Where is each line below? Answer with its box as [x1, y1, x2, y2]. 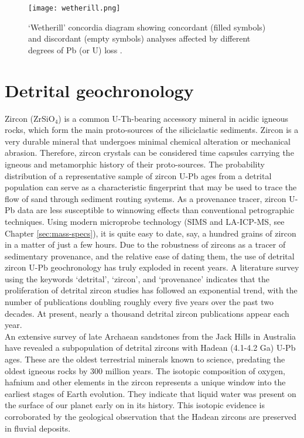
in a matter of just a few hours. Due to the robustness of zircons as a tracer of [5, 238, 286, 251]
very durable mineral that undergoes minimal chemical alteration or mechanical [5, 135, 291, 147]
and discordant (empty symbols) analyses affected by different [28, 32, 251, 45]
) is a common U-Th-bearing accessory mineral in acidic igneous [58, 112, 289, 124]
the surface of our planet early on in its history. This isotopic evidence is [5, 399, 265, 411]
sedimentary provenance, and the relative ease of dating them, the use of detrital [5, 249, 295, 262]
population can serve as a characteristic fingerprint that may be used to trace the [5, 181, 297, 193]
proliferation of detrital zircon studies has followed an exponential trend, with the [5, 284, 298, 296]
